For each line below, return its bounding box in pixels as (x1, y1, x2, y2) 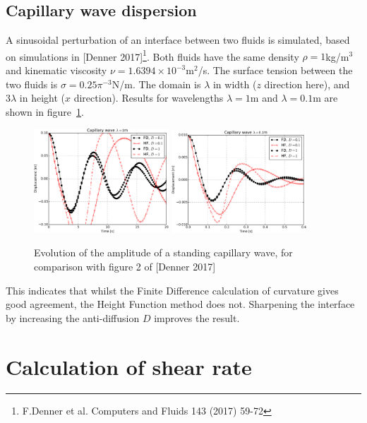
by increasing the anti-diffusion (6, 310, 140, 325)
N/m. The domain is (112, 76, 201, 91)
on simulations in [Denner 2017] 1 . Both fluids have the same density (6, 47, 299, 64)
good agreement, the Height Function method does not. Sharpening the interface (6, 297, 355, 311)
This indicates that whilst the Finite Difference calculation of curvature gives (6, 282, 339, 297)
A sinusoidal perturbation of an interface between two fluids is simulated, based (6, 32, 350, 47)
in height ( (19, 90, 66, 105)
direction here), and (264, 76, 350, 91)
